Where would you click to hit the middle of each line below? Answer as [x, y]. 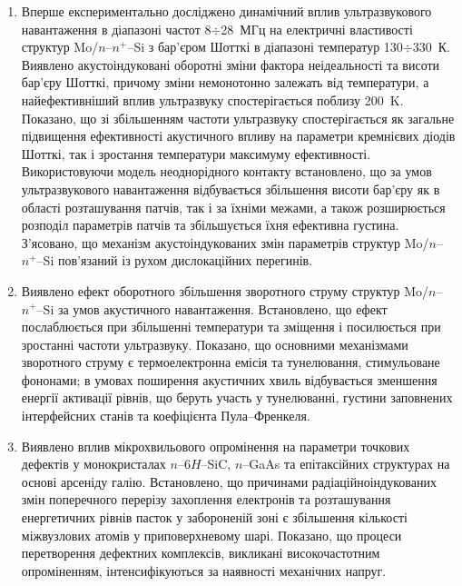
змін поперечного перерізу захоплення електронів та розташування [206, 499]
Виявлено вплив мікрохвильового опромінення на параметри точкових [216, 446]
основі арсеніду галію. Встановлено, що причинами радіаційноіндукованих [229, 481]
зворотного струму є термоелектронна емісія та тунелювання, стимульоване [231, 362]
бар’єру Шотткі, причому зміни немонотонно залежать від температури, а [225, 82]
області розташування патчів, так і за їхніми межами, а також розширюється [233, 207]
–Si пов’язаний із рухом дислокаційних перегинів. [175, 260]
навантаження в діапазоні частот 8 [116, 29]
